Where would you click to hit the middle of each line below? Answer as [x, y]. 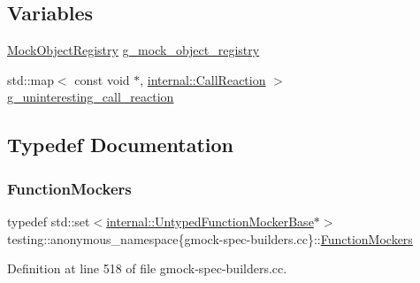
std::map [31, 79]
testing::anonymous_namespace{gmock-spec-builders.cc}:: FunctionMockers [210, 238]
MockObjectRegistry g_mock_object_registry [134, 50]
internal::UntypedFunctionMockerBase [210, 221]
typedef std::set [49, 221]
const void [102, 79]
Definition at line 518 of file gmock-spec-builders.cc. [147, 268]
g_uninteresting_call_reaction [91, 97]
